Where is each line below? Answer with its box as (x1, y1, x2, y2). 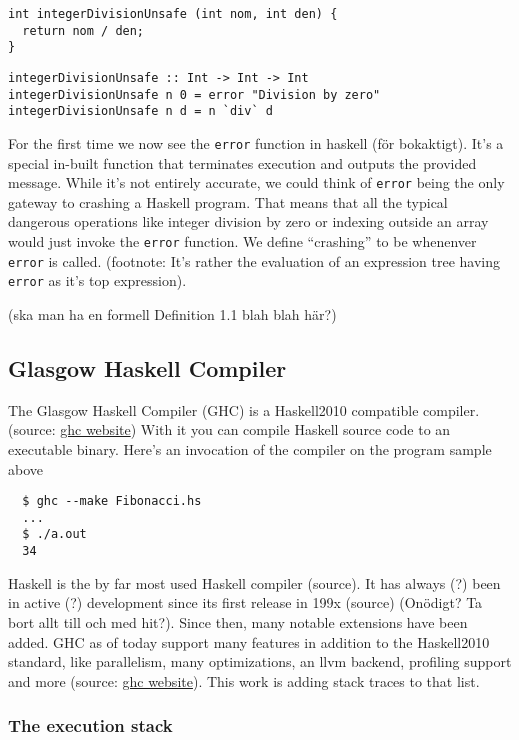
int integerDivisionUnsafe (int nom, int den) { (8, 7, 338, 21)
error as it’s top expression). (8, 270, 187, 291)
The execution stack (8, 713, 173, 738)
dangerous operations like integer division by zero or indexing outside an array (8, 211, 489, 232)
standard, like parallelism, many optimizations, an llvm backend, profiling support (8, 651, 512, 672)
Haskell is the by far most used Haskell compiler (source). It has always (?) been (8, 572, 501, 593)
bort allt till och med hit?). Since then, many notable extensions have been (8, 611, 468, 632)
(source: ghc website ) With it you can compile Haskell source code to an (8, 419, 451, 440)
